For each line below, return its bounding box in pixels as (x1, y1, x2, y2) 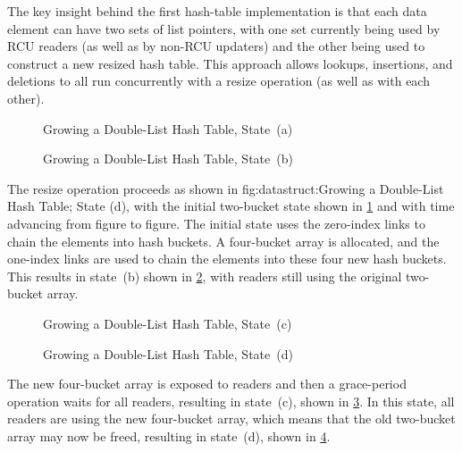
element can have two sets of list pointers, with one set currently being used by (7, 19, 441, 38)
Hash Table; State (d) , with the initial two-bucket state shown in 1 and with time (7, 197, 455, 215)
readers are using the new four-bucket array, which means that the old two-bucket (7, 409, 456, 428)
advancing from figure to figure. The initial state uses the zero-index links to (7, 213, 425, 232)
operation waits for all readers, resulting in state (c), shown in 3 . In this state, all (7, 391, 455, 410)
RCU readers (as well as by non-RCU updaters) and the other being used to (7, 37, 425, 55)
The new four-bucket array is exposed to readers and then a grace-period (7, 374, 407, 393)
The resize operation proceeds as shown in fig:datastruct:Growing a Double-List (7, 179, 444, 197)
